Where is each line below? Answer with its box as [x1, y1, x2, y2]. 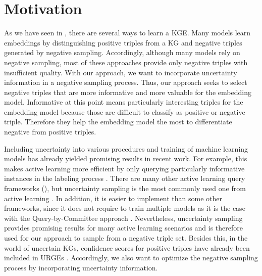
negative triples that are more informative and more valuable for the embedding [4, 86, 251, 97]
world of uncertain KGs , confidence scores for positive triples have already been [4, 242, 250, 253]
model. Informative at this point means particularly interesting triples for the [4, 97, 243, 107]
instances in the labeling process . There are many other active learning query [4, 173, 245, 183]
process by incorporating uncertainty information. [4, 262, 158, 272]
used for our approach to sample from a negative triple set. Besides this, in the [4, 233, 248, 243]
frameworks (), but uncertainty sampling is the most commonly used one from [4, 183, 246, 194]
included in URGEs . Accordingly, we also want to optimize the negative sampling [4, 252, 258, 263]
